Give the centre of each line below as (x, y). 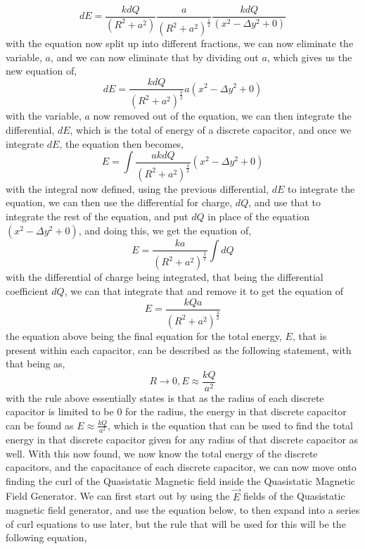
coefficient (27, 291)
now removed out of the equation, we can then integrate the (222, 116)
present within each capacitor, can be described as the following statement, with (179, 349)
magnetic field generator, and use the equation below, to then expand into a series (183, 510)
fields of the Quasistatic (294, 496)
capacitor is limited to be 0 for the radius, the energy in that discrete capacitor (176, 411)
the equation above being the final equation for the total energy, (144, 335)
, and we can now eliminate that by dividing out (154, 57)
